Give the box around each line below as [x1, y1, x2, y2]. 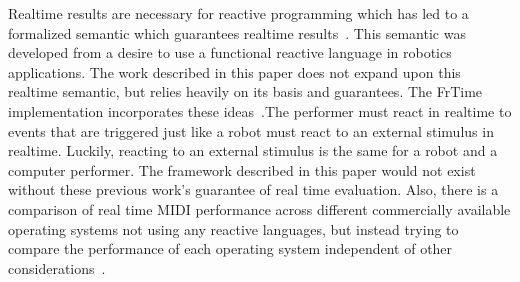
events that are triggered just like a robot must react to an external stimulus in [8, 120, 494, 141]
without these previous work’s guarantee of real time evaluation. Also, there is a [8, 179, 499, 200]
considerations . [8, 257, 106, 278]
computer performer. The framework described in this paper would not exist [8, 159, 476, 180]
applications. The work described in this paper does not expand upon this [8, 61, 461, 82]
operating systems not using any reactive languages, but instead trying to [8, 218, 459, 239]
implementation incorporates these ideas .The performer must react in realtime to [8, 100, 512, 121]
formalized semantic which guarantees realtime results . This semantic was [8, 22, 466, 43]
